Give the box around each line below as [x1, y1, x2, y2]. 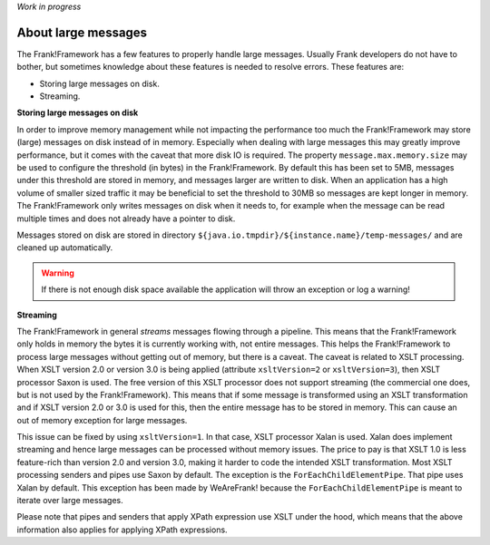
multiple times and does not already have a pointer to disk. [16, 213, 236, 224]
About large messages [16, 24, 148, 40]
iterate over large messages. [16, 495, 123, 506]
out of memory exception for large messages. [16, 414, 188, 425]
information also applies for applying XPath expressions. [16, 524, 228, 535]
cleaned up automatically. [16, 242, 113, 253]
